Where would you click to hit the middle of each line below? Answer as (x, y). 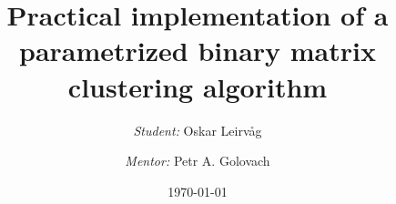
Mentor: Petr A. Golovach (198, 161)
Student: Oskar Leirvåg (198, 130)
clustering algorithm (198, 86)
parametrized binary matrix (197, 51)
